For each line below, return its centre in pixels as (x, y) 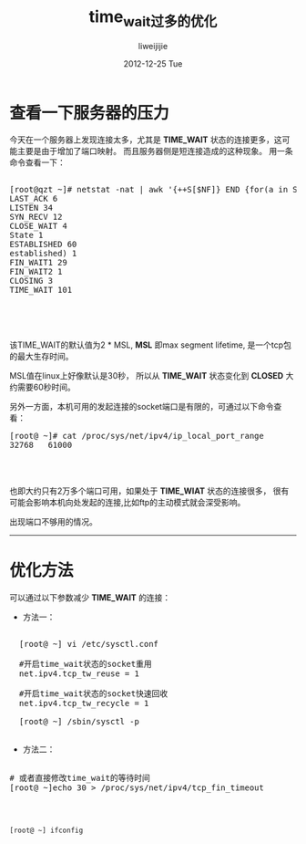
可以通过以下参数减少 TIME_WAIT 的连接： (90, 598)
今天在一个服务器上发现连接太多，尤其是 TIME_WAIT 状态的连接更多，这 (146, 140)
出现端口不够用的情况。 (53, 522)
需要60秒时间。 (46, 387)
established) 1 (43, 254)
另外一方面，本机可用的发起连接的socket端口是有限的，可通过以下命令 (142, 407)
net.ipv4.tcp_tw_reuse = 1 (79, 674)
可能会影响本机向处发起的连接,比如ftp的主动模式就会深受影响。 (127, 503)
